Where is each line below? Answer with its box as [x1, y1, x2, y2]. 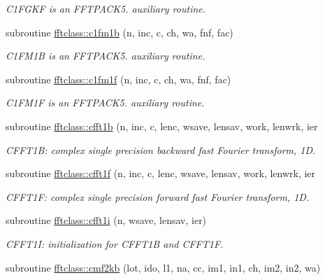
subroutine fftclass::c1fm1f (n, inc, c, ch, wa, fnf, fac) [6, 71, 231, 86]
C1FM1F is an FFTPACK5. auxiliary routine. [6, 95, 205, 110]
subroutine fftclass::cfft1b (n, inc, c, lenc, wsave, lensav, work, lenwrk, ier [6, 118, 318, 133]
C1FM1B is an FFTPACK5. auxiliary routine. [6, 48, 205, 63]
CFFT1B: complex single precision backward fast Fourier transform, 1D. [6, 142, 316, 157]
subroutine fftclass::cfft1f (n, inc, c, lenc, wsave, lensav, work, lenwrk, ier [6, 166, 316, 181]
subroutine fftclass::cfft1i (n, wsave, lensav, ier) [6, 213, 207, 227]
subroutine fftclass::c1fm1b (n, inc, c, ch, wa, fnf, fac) [6, 24, 233, 39]
